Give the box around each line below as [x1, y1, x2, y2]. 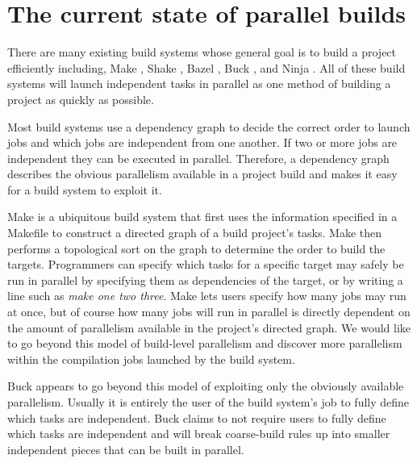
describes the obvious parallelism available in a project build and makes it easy [7, 165, 398, 182]
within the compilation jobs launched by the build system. [7, 350, 295, 367]
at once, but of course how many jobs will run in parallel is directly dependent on [7, 303, 411, 320]
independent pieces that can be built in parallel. [7, 440, 244, 457]
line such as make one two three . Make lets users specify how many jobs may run [7, 287, 407, 304]
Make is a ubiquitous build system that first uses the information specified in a [7, 208, 398, 225]
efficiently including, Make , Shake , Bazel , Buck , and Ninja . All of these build [7, 59, 406, 76]
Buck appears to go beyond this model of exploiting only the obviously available [7, 377, 404, 394]
